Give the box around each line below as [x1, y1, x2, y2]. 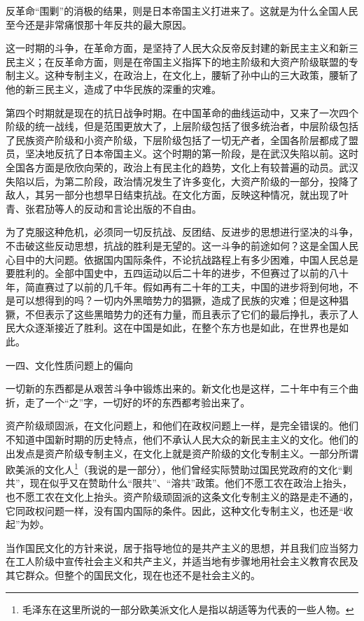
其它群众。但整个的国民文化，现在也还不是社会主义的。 [6, 568, 260, 583]
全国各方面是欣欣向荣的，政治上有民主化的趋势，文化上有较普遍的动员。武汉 [6, 159, 358, 174]
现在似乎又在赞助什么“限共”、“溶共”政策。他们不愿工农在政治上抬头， [29, 476, 353, 490]
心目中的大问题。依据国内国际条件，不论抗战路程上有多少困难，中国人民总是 [6, 252, 358, 266]
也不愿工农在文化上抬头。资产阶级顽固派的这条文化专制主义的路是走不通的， [6, 490, 358, 504]
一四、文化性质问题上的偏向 [6, 357, 133, 372]
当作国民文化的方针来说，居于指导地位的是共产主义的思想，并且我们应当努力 [6, 540, 358, 555]
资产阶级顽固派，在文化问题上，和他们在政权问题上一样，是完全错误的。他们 [6, 418, 358, 433]
